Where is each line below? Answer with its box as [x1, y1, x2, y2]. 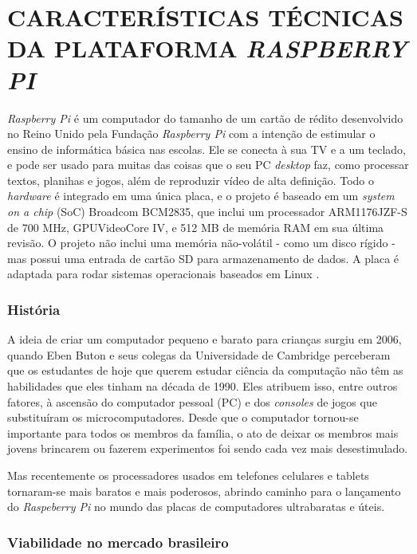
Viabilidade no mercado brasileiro [7, 532, 229, 552]
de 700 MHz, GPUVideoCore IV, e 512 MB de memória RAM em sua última [7, 218, 384, 235]
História [7, 299, 61, 319]
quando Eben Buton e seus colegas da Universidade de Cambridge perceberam [7, 346, 391, 363]
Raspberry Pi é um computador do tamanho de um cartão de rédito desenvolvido [7, 109, 403, 126]
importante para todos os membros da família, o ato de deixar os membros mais [7, 424, 399, 441]
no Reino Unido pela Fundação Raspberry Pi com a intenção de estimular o [7, 125, 376, 142]
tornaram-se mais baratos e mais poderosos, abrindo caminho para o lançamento [7, 482, 401, 499]
